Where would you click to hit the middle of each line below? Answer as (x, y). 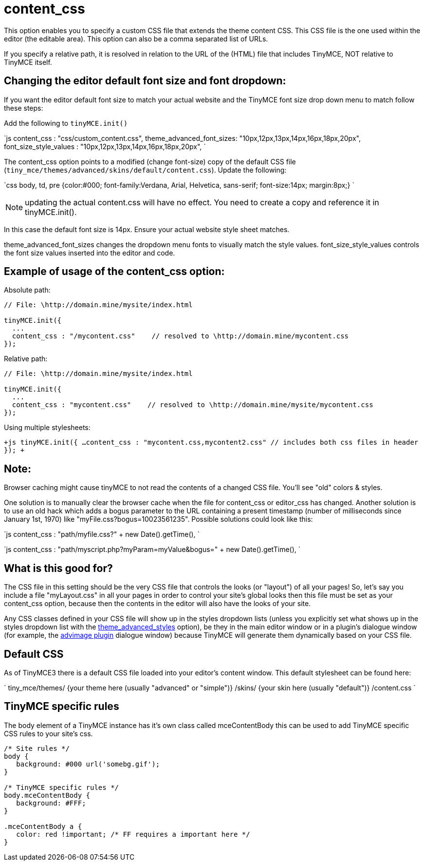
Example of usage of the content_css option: (114, 272)
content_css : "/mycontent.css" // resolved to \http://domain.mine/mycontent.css (180, 336)
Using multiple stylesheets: (47, 428)
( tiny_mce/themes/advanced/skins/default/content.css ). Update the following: (145, 170)
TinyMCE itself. (28, 62)
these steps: (24, 108)
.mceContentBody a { (43, 826)
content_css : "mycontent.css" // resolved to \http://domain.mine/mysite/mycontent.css (193, 405)
